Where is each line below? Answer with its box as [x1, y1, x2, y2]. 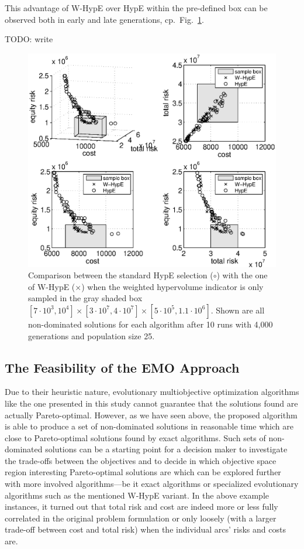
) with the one [216, 269, 268, 281]
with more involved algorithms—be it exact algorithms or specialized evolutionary [5, 478, 299, 490]
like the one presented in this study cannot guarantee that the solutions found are [5, 397, 298, 409]
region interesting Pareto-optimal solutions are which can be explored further [5, 466, 281, 478]
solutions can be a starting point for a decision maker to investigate [45, 443, 288, 455]
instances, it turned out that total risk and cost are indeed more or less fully [5, 500, 278, 513]
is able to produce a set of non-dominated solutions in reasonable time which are [5, 420, 293, 432]
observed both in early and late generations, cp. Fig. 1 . [5, 13, 204, 25]
